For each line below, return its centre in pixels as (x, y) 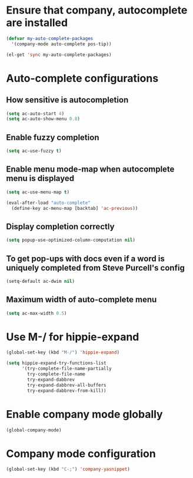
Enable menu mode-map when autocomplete (90, 169)
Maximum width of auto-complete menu (81, 300)
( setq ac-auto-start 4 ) (35, 113)
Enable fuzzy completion (53, 137)
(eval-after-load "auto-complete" (49, 203)
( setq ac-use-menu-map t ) (38, 192)
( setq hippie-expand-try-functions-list (56, 363)
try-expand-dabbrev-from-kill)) (67, 390)
